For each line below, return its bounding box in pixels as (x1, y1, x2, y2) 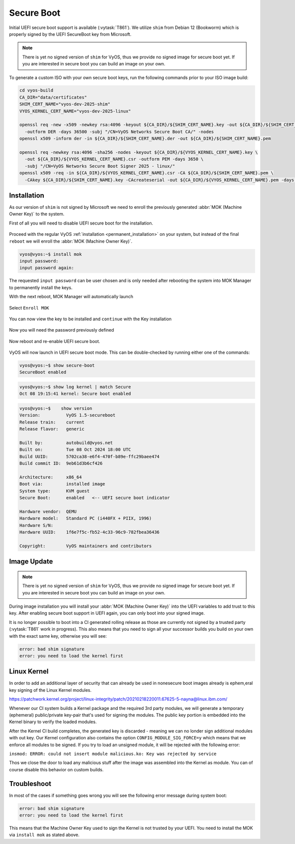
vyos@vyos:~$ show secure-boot (19, 363, 95, 368)
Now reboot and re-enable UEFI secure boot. (9, 338, 100, 344)
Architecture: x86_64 (19, 474, 82, 480)
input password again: (19, 265, 74, 271)
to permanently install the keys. (9, 284, 73, 290)
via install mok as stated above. (9, 832, 80, 838)
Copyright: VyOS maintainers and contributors (19, 543, 152, 549)
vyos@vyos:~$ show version (19, 406, 92, 411)
